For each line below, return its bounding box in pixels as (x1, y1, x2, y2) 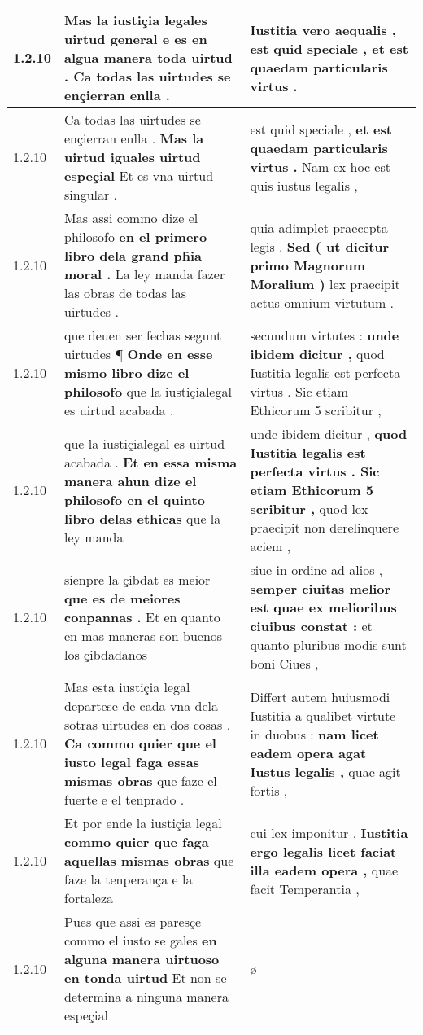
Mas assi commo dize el (64, 208, 198, 227)
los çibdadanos (64, 644, 147, 664)
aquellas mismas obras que (64, 851, 234, 870)
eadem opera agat (250, 743, 367, 762)
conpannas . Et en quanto (64, 607, 220, 626)
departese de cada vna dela (64, 696, 219, 715)
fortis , (250, 780, 288, 800)
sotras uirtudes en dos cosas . (64, 715, 231, 734)
